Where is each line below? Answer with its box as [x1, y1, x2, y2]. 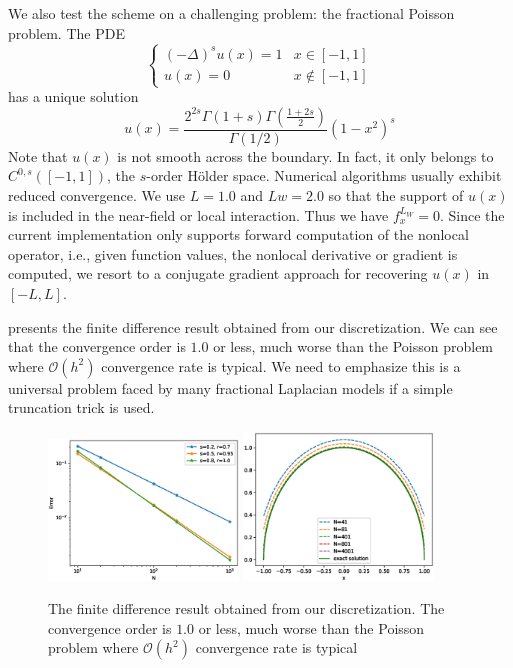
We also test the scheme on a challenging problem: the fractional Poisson [8, 3, 455, 23]
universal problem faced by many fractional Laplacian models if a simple [8, 377, 453, 398]
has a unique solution [8, 86, 139, 107]
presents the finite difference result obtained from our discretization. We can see [8, 316, 498, 337]
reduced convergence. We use [8, 185, 186, 206]
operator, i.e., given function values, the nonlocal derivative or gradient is [8, 243, 458, 264]
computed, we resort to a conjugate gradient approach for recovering [8, 263, 428, 284]
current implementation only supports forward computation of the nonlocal [8, 224, 469, 245]
